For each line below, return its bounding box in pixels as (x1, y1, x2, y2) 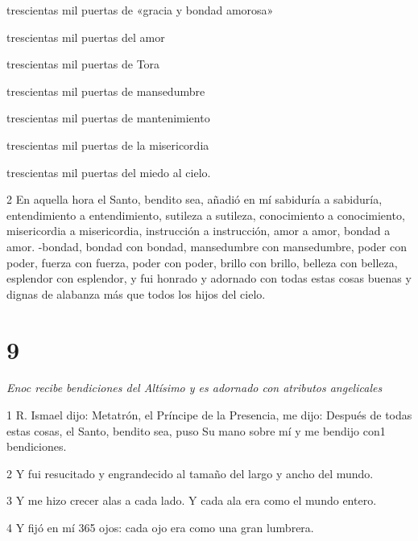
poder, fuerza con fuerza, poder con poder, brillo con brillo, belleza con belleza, (6, 254, 398, 270)
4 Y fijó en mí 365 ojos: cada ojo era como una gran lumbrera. (6, 519, 314, 535)
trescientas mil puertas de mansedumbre (6, 82, 205, 99)
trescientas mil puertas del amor (6, 28, 165, 45)
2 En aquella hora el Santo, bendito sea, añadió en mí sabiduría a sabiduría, (6, 191, 383, 208)
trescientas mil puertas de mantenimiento (6, 109, 210, 126)
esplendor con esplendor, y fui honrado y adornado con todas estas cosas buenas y (6, 270, 412, 287)
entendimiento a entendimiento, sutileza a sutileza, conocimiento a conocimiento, (6, 206, 405, 223)
